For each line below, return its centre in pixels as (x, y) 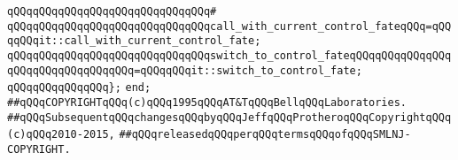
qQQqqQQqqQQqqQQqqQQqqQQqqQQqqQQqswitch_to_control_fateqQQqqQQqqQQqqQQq (229, 55)
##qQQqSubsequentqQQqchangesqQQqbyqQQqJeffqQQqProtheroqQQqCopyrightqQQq (229, 117)
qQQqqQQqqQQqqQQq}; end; (79, 88)
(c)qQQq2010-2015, (61, 135)
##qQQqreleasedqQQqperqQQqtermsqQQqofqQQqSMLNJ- (265, 135)
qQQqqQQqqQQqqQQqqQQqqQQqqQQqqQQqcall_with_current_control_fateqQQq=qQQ (229, 26)
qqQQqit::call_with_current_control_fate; (134, 41)
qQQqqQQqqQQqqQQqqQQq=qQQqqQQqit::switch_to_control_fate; (185, 70)
